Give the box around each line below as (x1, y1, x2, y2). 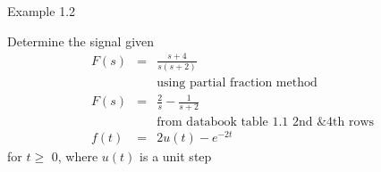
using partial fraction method (157, 76, 317, 89)
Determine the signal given (7, 31, 155, 50)
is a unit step (140, 147, 212, 166)
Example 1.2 (7, 2, 76, 20)
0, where (51, 147, 98, 166)
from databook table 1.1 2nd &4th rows (157, 116, 375, 129)
